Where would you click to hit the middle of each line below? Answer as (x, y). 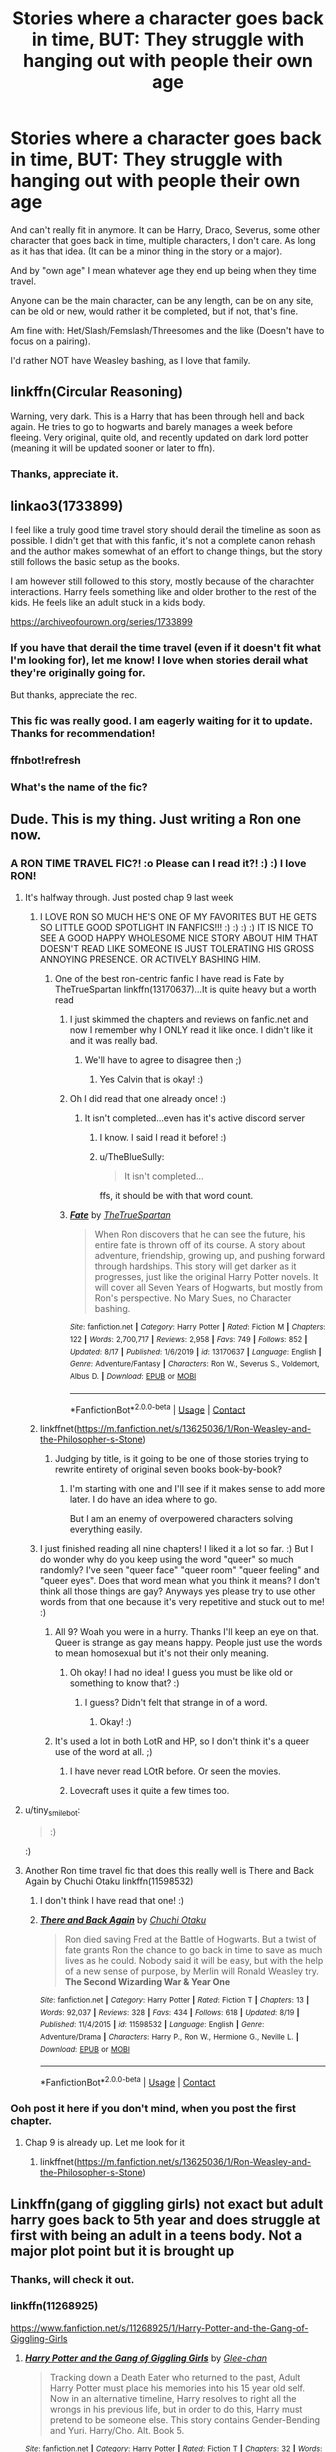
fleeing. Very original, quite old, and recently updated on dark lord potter (159, 437)
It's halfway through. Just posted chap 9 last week (129, 898)
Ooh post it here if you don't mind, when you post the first (153, 2108)
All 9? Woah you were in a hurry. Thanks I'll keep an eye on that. (187, 1632)
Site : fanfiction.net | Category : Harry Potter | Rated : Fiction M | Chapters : (197, 1327)
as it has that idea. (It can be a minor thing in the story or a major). (146, 251)
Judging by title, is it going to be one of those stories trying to (181, 1459)
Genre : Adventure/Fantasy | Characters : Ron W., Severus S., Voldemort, (194, 1364)
